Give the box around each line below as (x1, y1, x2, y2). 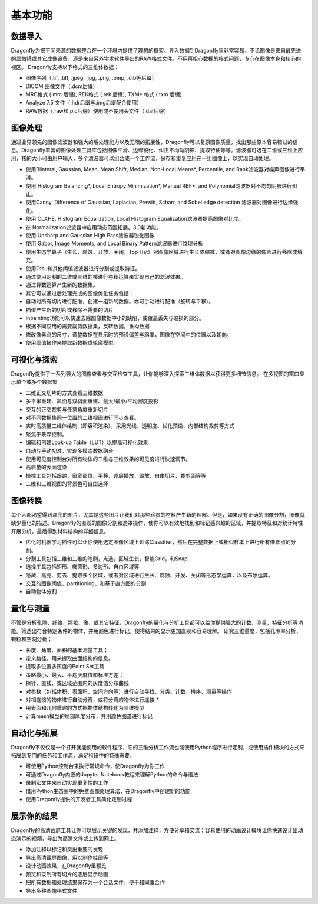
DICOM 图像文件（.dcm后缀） (25, 83, 98, 90)
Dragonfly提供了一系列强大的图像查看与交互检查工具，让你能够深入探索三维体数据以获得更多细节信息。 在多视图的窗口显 (11, 370, 304, 377)
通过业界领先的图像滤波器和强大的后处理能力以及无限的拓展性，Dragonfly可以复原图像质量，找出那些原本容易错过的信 (11, 138, 298, 145)
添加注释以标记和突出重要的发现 (25, 846, 103, 853)
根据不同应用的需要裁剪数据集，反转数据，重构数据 (25, 322, 150, 330)
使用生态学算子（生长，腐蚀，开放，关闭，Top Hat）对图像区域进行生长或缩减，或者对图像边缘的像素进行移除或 (25, 248, 297, 255)
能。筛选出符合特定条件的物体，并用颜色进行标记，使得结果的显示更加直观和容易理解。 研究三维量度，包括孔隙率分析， (11, 627, 302, 634)
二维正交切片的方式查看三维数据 (25, 389, 103, 396)
